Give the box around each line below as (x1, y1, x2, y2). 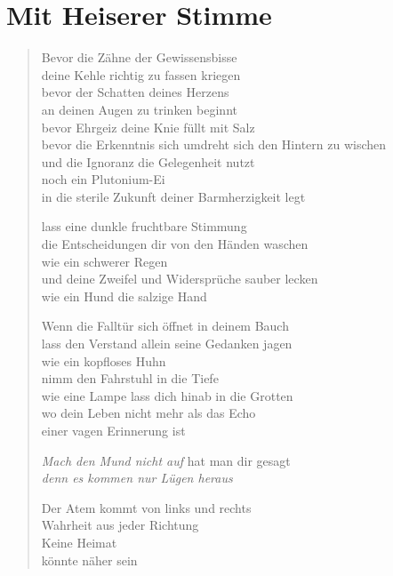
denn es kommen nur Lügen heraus (41, 468, 233, 487)
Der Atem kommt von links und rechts (41, 498, 252, 516)
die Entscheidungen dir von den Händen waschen (41, 235, 309, 253)
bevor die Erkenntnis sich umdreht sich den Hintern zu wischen (41, 135, 387, 154)
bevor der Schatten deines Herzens (41, 83, 229, 101)
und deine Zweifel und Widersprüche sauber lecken (41, 269, 318, 288)
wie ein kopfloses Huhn (41, 351, 166, 370)
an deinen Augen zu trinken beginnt (41, 100, 237, 118)
